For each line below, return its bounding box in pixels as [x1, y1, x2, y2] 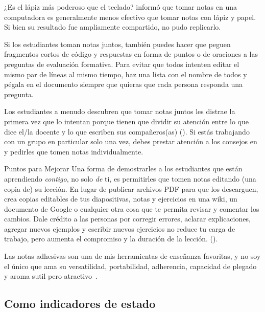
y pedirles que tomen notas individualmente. [4, 146, 143, 157]
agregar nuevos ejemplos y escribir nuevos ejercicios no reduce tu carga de [4, 223, 235, 234]
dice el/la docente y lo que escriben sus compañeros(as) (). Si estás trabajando [4, 126, 250, 137]
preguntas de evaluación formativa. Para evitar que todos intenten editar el [4, 58, 239, 69]
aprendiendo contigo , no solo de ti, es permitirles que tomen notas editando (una [4, 173, 256, 184]
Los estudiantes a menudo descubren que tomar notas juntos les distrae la [4, 106, 235, 117]
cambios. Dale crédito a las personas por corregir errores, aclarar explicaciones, [4, 213, 251, 224]
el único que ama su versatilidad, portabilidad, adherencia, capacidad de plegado [4, 260, 257, 271]
